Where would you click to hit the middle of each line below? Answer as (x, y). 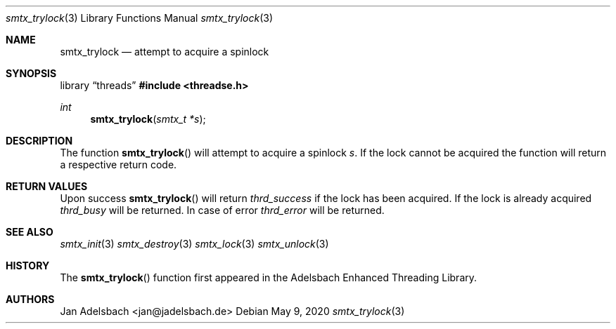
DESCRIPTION (39, 141)
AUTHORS (30, 299)
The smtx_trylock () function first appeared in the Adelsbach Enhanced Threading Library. (269, 277)
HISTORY (28, 266)
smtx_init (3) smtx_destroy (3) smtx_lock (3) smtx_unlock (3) (194, 244)
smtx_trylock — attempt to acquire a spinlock (165, 52)
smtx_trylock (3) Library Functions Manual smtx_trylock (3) (140, 18)
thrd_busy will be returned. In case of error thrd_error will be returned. (222, 210)
